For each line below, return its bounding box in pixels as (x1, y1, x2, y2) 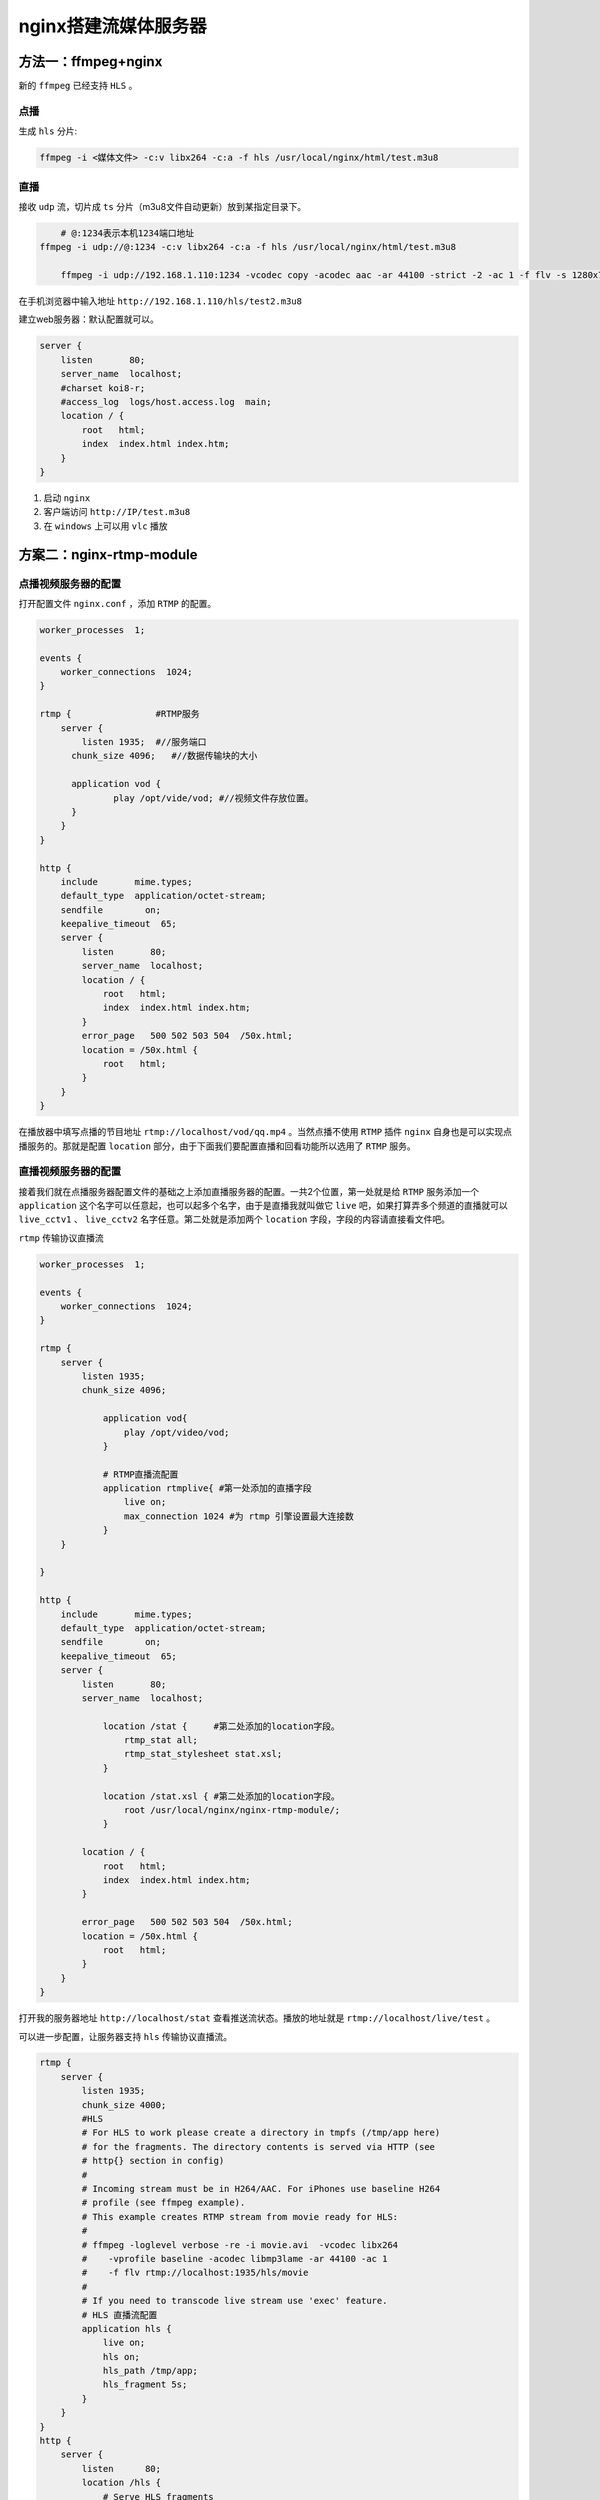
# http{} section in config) (81, 2155, 225, 2167)
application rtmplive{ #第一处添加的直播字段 (102, 1483, 312, 1494)
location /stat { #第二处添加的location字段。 (102, 1720, 340, 1732)
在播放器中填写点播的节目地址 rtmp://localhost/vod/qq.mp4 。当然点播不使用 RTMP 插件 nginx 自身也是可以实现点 (18, 1126, 513, 1138)
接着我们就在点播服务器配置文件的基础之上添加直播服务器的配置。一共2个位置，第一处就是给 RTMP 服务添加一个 (18, 1185, 480, 1197)
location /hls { (81, 2477, 162, 2489)
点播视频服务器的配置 (18, 576, 122, 590)
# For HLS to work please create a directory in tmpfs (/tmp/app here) (81, 2127, 441, 2139)
